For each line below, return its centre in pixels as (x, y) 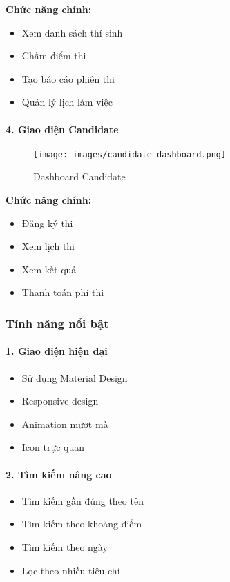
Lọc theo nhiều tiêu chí (71, 570)
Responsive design (60, 401)
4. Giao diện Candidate (62, 129)
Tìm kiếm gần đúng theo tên (83, 500)
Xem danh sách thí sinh (72, 32)
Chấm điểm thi (54, 56)
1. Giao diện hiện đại (57, 351)
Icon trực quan (53, 447)
